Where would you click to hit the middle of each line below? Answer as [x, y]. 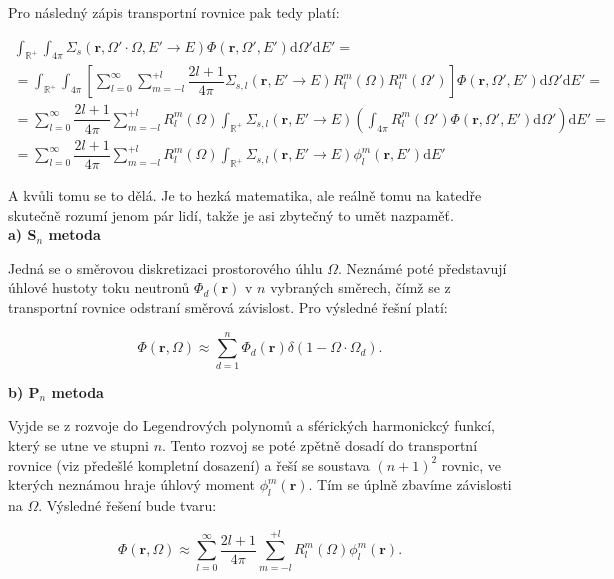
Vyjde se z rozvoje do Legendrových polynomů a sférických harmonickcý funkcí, [252, 425]
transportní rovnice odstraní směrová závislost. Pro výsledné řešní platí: [228, 307]
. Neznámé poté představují [422, 267]
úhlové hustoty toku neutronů [99, 287]
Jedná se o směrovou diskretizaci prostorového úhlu [165, 267]
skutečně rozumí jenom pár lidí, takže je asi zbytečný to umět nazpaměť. [231, 214]
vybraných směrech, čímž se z [360, 287]
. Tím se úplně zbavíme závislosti [410, 484]
